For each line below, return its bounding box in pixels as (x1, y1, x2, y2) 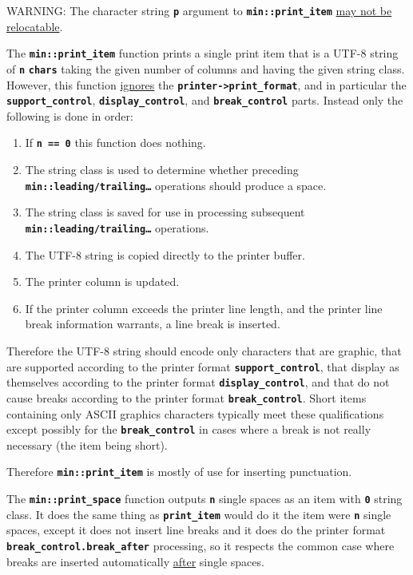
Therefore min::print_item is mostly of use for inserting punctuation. (6, 463, 352, 480)
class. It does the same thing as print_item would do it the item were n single (6, 506, 391, 522)
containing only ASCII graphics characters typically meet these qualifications (6, 405, 384, 422)
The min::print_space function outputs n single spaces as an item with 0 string (6, 490, 403, 507)
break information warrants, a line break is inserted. (25, 315, 280, 332)
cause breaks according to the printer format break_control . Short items (6, 389, 367, 406)
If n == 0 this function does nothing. (25, 134, 206, 151)
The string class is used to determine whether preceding (25, 161, 299, 178)
